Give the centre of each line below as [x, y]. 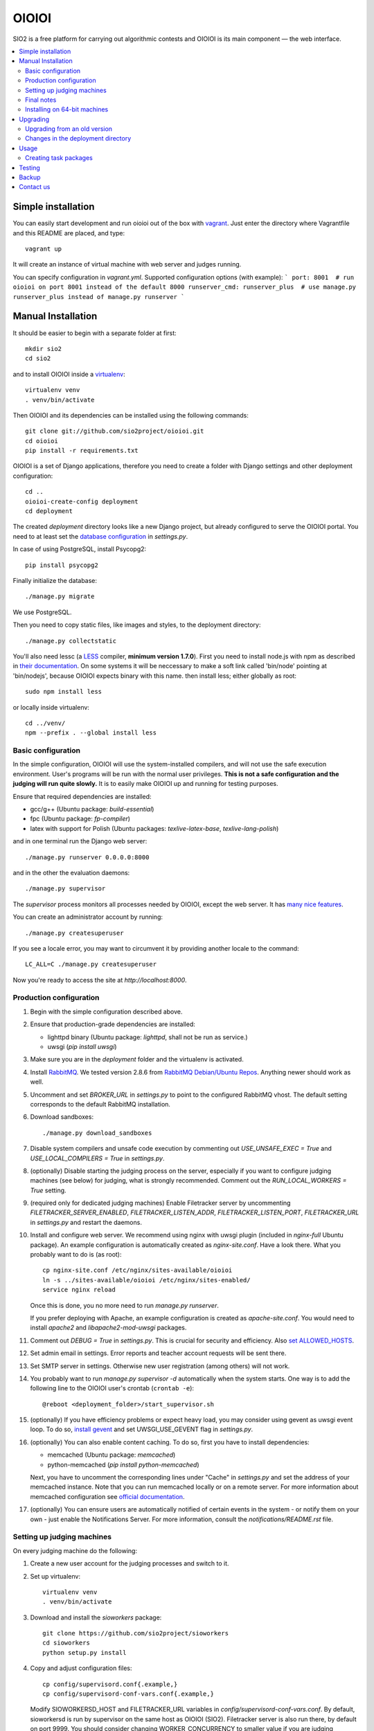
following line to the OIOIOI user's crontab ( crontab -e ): [112, 1388]
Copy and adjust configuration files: [81, 1668]
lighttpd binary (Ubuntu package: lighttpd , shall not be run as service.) [148, 1037]
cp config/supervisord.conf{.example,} [110, 1684]
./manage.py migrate [60, 597]
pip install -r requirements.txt [82, 451]
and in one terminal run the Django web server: [80, 841]
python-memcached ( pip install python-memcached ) [123, 1464]
